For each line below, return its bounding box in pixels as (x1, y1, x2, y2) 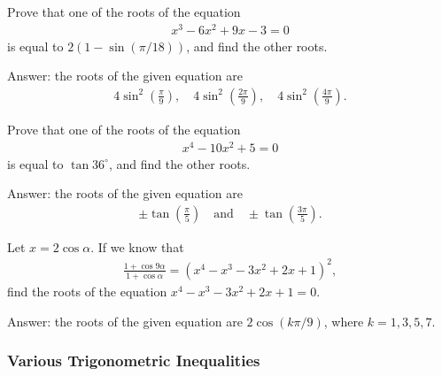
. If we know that (90, 237, 184, 256)
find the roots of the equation (7, 281, 167, 300)
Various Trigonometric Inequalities (7, 349, 260, 372)
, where (323, 311, 364, 330)
